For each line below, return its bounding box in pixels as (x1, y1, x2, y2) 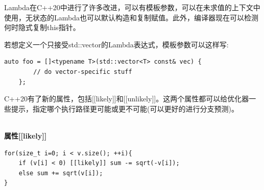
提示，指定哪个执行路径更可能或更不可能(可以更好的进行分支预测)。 (11, 103, 238, 114)
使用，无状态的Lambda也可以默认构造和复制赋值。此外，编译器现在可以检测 (4, 12, 258, 22)
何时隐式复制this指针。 (4, 22, 80, 33)
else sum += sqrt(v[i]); (18, 169, 103, 177)
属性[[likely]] (4, 130, 47, 141)
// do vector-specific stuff (33, 68, 132, 75)
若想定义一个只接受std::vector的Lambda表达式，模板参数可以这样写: (4, 39, 229, 49)
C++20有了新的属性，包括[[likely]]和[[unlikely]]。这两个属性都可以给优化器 (4, 93, 249, 104)
